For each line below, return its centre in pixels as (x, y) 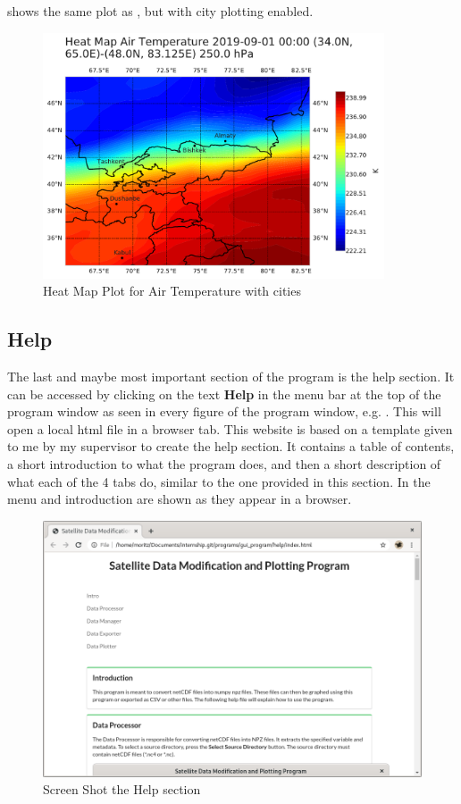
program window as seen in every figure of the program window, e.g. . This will (224, 411)
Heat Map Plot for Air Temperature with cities (172, 291)
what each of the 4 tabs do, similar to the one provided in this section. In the (219, 481)
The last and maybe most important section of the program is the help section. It (231, 376)
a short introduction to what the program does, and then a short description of (224, 463)
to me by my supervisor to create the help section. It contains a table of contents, (231, 446)
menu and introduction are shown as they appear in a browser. (180, 499)
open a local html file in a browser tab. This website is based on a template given (230, 428)
